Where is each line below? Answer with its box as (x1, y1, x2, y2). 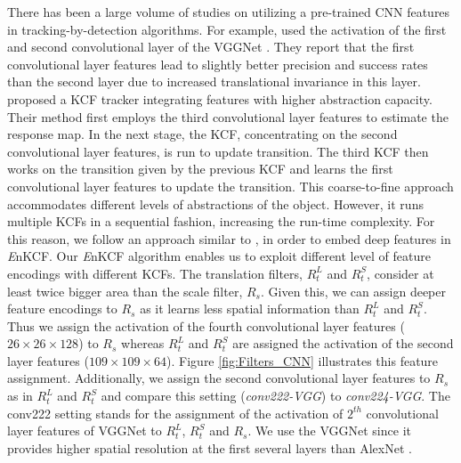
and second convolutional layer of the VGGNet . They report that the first (7, 37, 415, 56)
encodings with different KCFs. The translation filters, (7, 264, 303, 282)
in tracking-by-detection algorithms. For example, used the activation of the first (7, 20, 447, 38)
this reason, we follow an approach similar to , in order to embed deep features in (7, 229, 451, 248)
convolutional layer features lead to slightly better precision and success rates (7, 54, 428, 73)
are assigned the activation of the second (232, 334, 454, 353)
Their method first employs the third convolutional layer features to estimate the (7, 107, 449, 126)
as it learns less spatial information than (140, 299, 360, 318)
